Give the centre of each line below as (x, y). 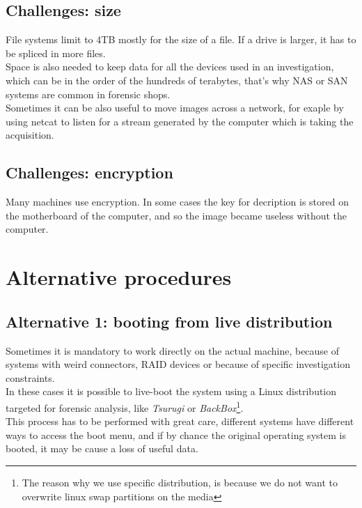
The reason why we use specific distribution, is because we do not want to (180, 482)
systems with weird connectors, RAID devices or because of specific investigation (178, 364)
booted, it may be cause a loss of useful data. (102, 448)
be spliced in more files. (56, 53)
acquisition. (30, 135)
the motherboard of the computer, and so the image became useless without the (176, 215)
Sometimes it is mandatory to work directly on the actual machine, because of (173, 350)
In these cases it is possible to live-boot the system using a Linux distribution (171, 391)
